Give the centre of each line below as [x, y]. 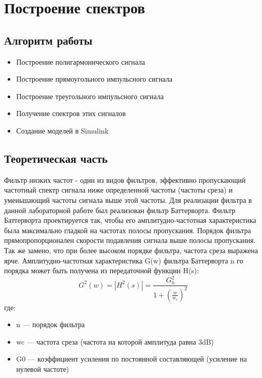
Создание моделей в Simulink [62, 130]
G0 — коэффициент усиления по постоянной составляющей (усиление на [132, 359]
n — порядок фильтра [51, 324]
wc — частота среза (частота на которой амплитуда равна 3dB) [115, 341]
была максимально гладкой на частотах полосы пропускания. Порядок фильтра [128, 230]
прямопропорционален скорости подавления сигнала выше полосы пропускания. [130, 240]
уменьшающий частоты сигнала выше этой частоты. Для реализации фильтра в [128, 200]
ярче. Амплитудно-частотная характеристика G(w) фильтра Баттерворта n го [124, 260]
